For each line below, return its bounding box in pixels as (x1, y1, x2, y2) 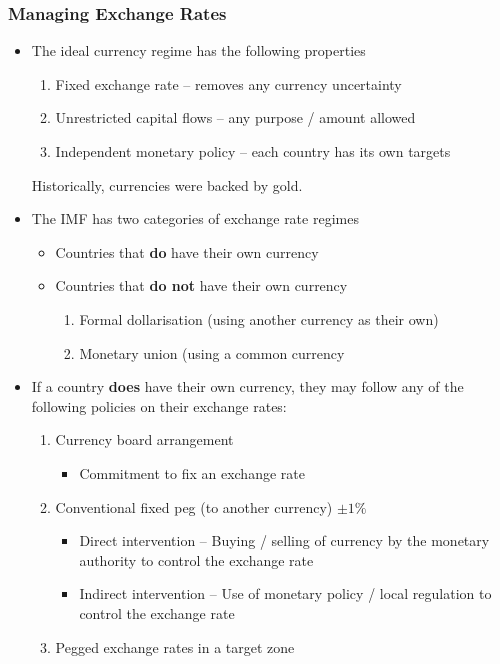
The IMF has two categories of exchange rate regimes (31, 208, 359, 229)
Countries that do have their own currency (55, 241, 319, 262)
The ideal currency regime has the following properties (31, 40, 366, 61)
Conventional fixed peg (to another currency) (55, 496, 333, 517)
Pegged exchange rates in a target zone (55, 636, 295, 657)
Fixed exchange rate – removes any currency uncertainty (55, 73, 402, 94)
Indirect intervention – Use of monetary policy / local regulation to (79, 583, 492, 604)
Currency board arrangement (55, 429, 234, 450)
